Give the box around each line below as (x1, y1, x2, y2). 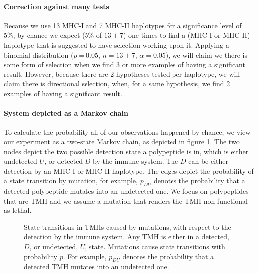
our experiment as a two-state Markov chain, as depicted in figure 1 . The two (4, 136, 240, 146)
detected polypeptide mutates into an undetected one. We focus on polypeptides (4, 186, 249, 196)
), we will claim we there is (165, 49, 248, 60)
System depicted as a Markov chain (4, 108, 128, 118)
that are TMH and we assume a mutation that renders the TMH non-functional (4, 195, 248, 205)
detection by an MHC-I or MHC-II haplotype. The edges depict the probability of (4, 165, 254, 176)
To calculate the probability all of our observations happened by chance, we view (4, 127, 251, 137)
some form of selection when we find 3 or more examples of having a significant (4, 59, 245, 69)
